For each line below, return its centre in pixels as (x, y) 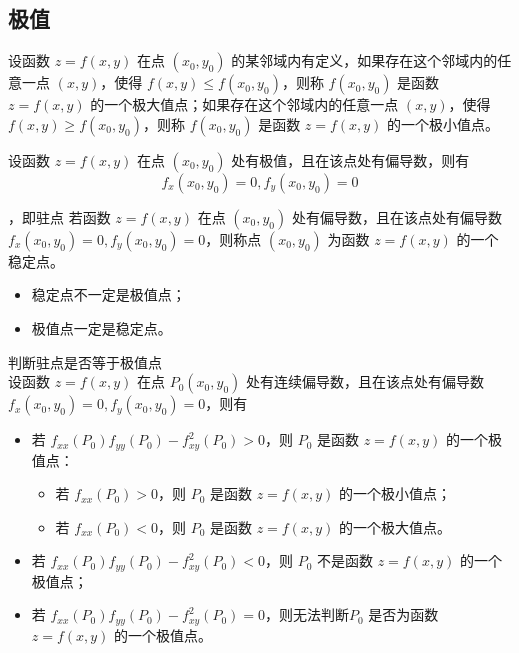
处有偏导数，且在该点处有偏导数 (396, 216)
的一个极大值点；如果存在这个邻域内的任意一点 (244, 104)
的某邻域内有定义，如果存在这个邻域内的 (364, 60)
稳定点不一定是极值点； (108, 294)
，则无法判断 (306, 614)
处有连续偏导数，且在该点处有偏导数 (364, 381)
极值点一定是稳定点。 (101, 327)
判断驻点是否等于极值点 (85, 361)
